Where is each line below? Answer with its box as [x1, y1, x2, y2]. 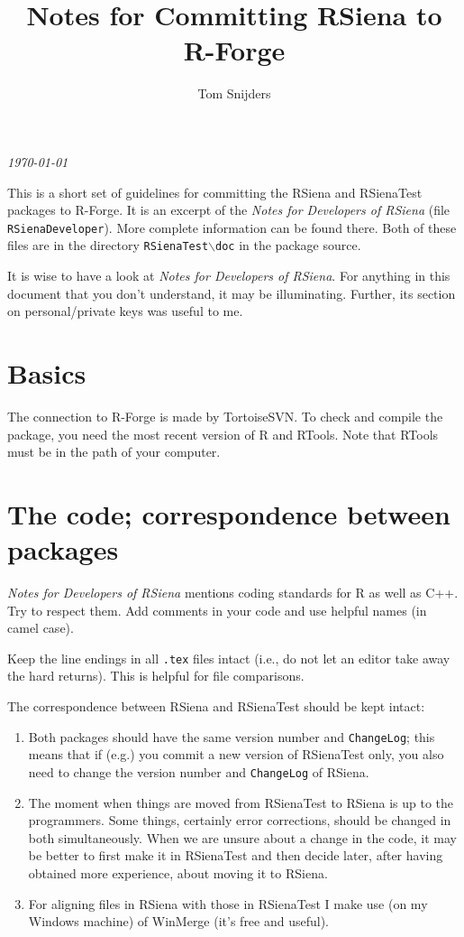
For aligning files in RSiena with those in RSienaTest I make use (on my [28, 894, 428, 913]
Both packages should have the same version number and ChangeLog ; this [28, 727, 435, 746]
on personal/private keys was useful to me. [7, 302, 243, 320]
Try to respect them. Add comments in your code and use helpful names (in [7, 600, 427, 619]
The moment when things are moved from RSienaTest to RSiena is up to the [28, 793, 454, 812]
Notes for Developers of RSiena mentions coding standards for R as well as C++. [7, 583, 459, 601]
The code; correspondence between [7, 495, 450, 532]
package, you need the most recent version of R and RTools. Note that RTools [7, 424, 439, 443]
